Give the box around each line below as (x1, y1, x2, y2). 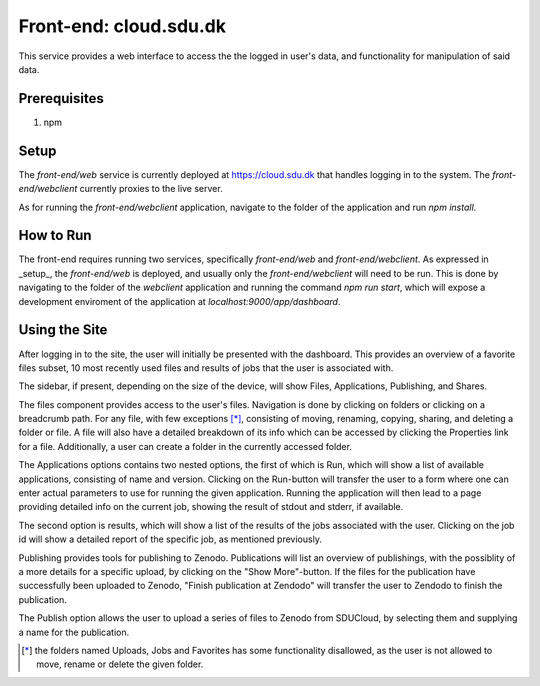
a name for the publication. (18, 626, 130, 638)
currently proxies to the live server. (79, 183, 224, 195)
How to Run (18, 227, 92, 244)
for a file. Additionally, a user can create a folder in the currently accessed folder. (18, 440, 352, 452)
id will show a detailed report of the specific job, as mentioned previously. (18, 533, 322, 545)
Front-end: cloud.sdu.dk (18, 15, 227, 37)
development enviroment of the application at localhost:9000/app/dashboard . (18, 295, 341, 307)
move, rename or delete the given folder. (36, 658, 204, 670)
